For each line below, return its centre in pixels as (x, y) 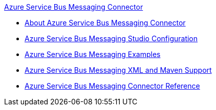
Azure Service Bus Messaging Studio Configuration (111, 38)
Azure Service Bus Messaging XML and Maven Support (118, 70)
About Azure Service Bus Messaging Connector (105, 23)
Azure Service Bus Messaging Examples (93, 54)
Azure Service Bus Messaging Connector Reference (112, 86)
